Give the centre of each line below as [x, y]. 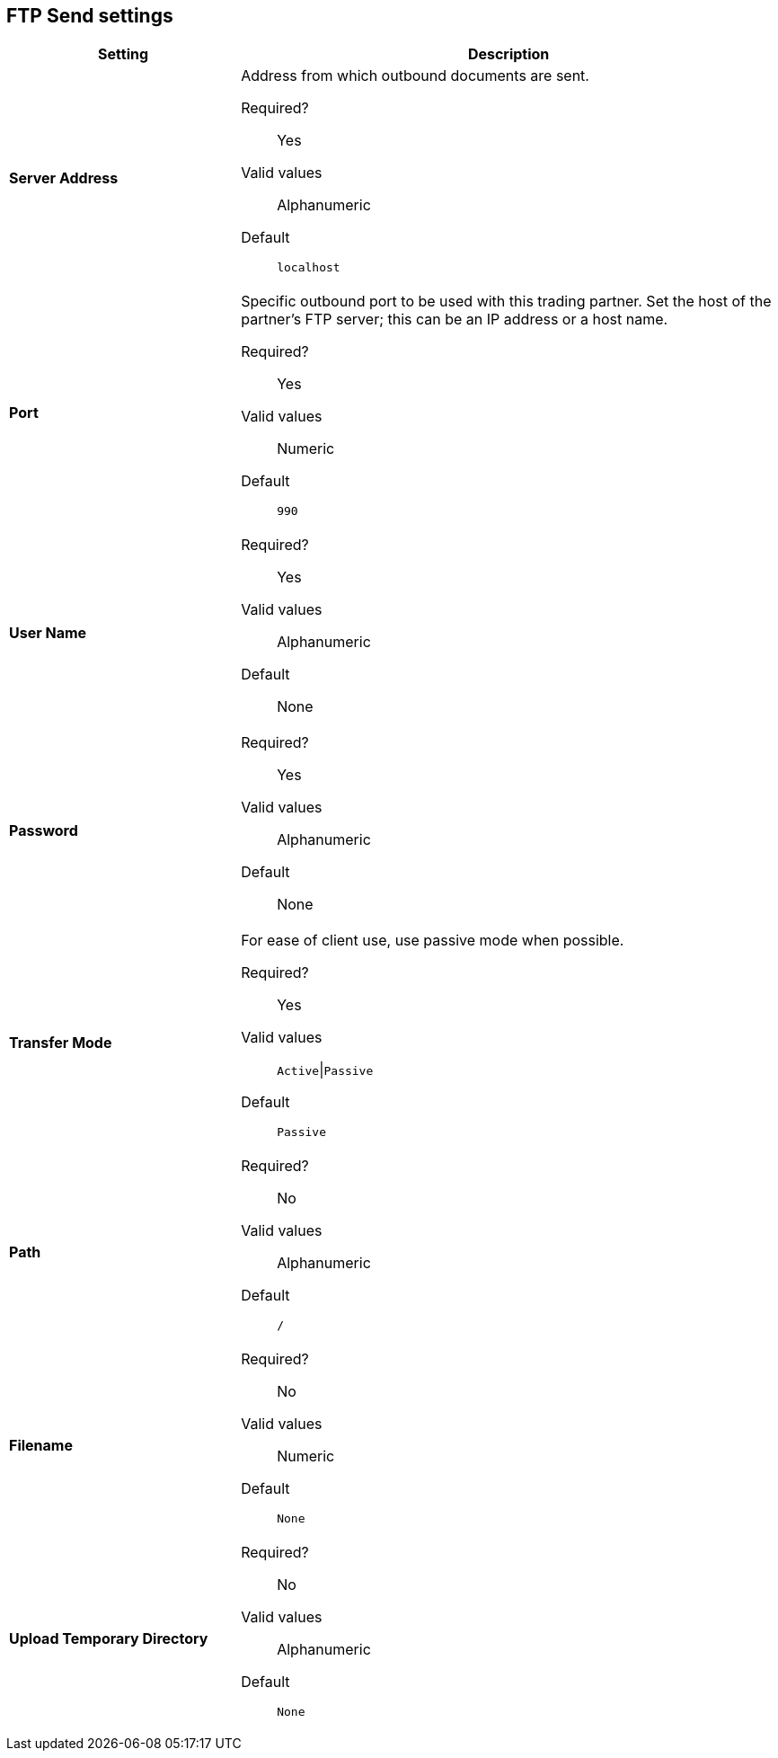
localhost [309, 268]
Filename [41, 1445]
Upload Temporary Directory [109, 1638]
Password [44, 831]
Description [508, 54]
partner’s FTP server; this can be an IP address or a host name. [455, 320]
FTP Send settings [90, 16]
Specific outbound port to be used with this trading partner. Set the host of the [506, 302]
